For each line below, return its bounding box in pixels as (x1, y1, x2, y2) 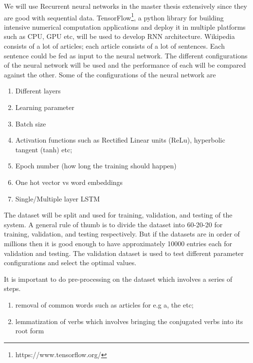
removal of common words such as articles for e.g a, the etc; (15, 299, 194, 309)
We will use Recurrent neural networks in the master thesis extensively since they (4, 1, 247, 11)
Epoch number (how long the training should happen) (15, 161, 177, 171)
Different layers (15, 86, 61, 96)
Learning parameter (15, 102, 74, 112)
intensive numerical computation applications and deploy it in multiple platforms (4, 21, 246, 32)
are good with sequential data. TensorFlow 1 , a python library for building (4, 11, 224, 22)
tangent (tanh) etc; (15, 144, 72, 154)
